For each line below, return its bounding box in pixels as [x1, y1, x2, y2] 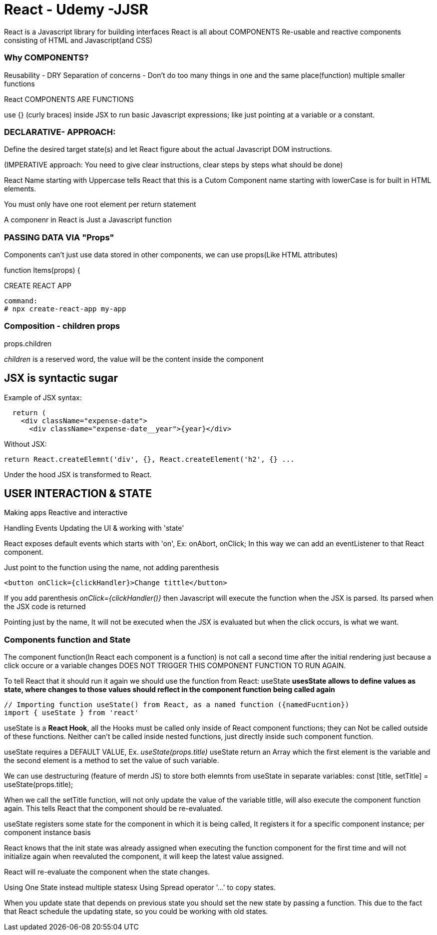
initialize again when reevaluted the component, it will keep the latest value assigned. [4, 852, 284, 861]
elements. [4, 184, 36, 193]
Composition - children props [4, 321, 120, 331]
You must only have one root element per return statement [4, 200, 196, 209]
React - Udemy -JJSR [4, 1, 149, 18]
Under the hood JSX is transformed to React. [4, 470, 152, 479]
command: [4, 297, 38, 305]
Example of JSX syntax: [4, 393, 82, 402]
